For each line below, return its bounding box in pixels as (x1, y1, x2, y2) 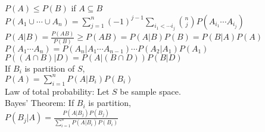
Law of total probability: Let (5, 85, 110, 97)
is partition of (24, 62, 75, 74)
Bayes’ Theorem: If (5, 96, 74, 109)
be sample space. (120, 85, 181, 97)
